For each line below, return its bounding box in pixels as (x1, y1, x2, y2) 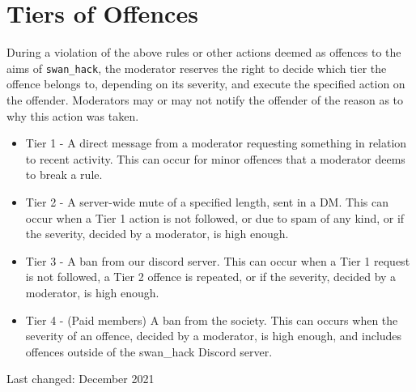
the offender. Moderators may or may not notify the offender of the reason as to (6, 91, 404, 108)
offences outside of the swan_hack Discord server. (25, 343, 273, 360)
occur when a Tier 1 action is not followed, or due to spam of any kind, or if (25, 209, 405, 226)
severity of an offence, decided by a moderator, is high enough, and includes (25, 327, 402, 344)
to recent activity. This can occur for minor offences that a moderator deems (25, 150, 405, 167)
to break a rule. (25, 166, 103, 183)
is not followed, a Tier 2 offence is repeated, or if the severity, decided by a (25, 268, 397, 285)
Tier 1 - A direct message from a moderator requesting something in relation (25, 134, 407, 151)
